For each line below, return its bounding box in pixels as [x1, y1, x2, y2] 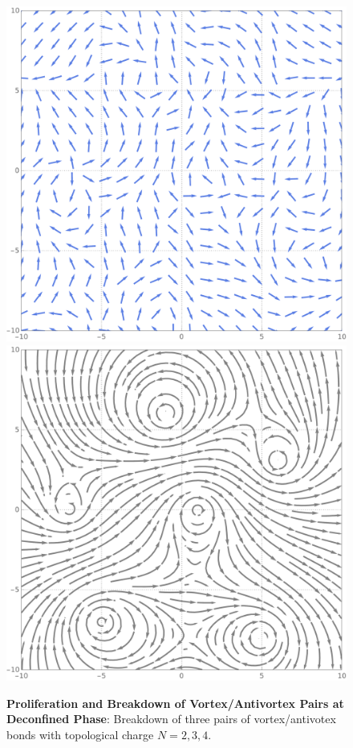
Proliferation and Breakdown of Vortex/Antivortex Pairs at [6, 694, 344, 711]
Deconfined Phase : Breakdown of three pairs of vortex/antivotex [6, 710, 336, 727]
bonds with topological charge [6, 726, 154, 742]
